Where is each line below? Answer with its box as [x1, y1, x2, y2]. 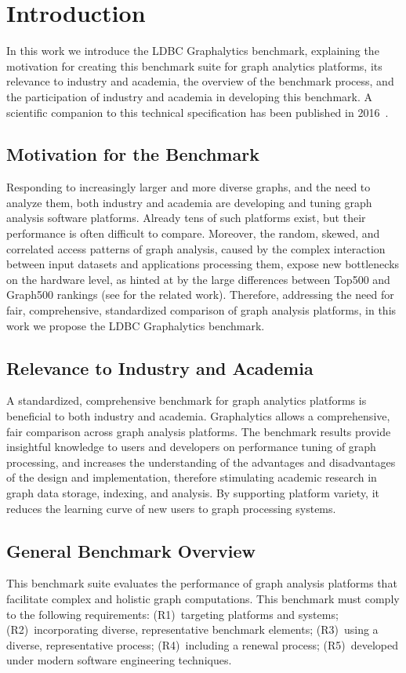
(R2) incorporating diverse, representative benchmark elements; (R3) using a [6, 621, 379, 638]
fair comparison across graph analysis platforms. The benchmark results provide [6, 423, 391, 439]
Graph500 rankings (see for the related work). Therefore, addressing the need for [6, 286, 394, 303]
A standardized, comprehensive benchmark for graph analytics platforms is [6, 392, 367, 409]
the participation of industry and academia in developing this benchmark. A [6, 88, 372, 104]
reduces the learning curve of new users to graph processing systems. [6, 500, 336, 516]
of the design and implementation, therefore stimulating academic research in [6, 469, 377, 486]
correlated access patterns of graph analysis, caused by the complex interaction [6, 240, 386, 256]
